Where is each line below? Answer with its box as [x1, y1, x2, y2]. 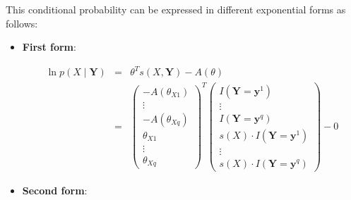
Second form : [22, 182, 88, 197]
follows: [6, 15, 38, 30]
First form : [22, 39, 76, 54]
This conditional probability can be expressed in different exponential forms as [6, 2, 346, 16]
